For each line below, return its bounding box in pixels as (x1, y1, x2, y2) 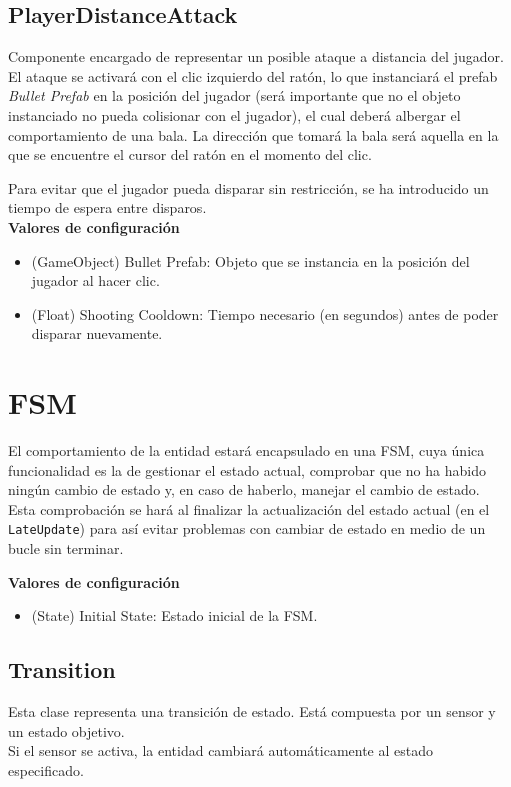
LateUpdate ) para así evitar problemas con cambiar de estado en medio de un (8, 518, 486, 539)
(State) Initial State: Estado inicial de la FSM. (31, 605, 318, 626)
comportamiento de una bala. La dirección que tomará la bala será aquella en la (8, 124, 499, 145)
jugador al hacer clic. (31, 270, 160, 291)
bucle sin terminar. (8, 538, 124, 559)
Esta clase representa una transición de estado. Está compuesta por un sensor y (8, 701, 496, 722)
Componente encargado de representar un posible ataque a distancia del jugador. (8, 46, 504, 67)
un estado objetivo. (8, 720, 125, 741)
